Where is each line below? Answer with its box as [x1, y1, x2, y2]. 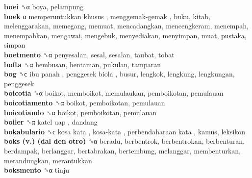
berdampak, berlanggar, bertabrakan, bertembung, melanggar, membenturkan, [4, 145, 241, 155]
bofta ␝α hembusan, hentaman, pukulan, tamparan [4, 59, 161, 69]
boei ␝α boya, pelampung [4, 1, 84, 11]
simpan [4, 40, 25, 50]
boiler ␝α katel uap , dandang [4, 117, 98, 127]
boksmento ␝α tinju [4, 165, 69, 175]
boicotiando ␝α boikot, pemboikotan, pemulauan [4, 107, 156, 117]
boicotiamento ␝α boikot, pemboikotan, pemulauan [4, 97, 165, 107]
